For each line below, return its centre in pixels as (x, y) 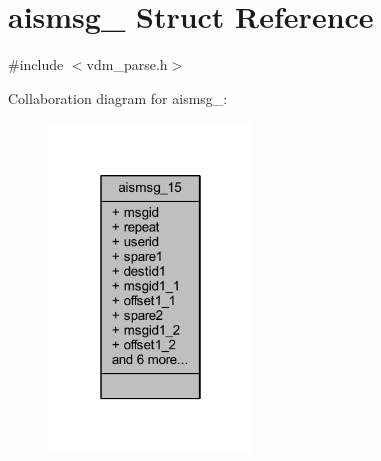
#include (36, 64)
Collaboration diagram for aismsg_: (118, 97)
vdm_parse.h (127, 64)
